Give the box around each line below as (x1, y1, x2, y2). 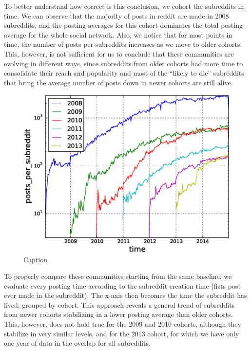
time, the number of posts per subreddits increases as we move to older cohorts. (4, 39, 242, 49)
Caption (23, 254, 48, 265)
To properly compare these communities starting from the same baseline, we (4, 271, 232, 281)
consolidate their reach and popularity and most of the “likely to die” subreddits (4, 68, 244, 78)
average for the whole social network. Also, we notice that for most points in (4, 29, 232, 39)
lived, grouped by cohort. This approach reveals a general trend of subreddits (4, 299, 235, 310)
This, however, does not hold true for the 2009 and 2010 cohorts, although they (4, 318, 241, 329)
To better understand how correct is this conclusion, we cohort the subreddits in (4, 1, 244, 11)
